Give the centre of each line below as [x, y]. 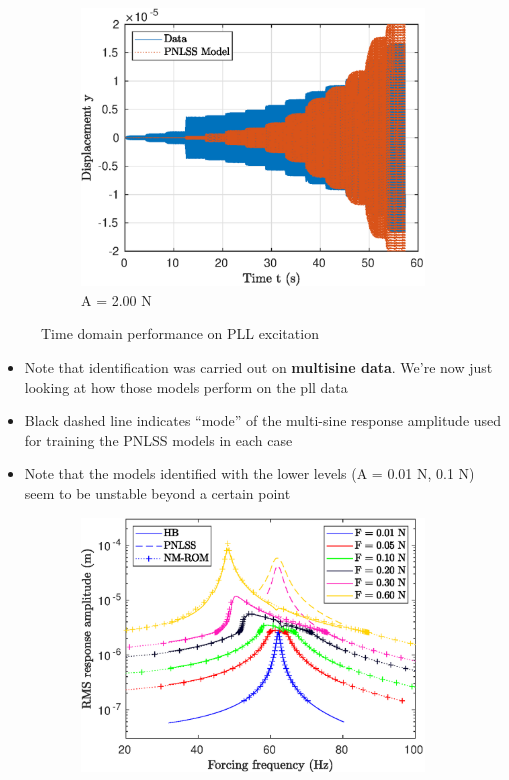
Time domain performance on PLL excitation [180, 333]
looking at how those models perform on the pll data [186, 386]
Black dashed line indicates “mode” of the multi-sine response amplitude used [263, 420]
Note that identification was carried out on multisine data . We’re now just [258, 366]
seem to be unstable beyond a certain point [157, 492]
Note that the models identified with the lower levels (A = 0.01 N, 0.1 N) [249, 473]
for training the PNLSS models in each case [158, 439]
